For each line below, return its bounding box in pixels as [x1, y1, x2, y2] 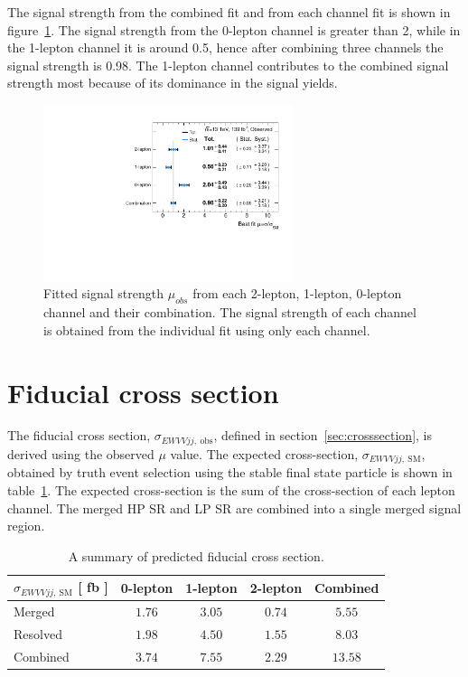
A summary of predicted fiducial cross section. [68, 546, 324, 565]
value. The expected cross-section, [170, 444, 359, 463]
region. [7, 516, 45, 535]
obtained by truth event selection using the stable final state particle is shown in [7, 463, 453, 482]
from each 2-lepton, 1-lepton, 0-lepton [192, 284, 402, 303]
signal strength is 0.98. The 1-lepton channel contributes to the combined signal [7, 55, 449, 74]
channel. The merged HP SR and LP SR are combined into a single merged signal [7, 498, 462, 517]
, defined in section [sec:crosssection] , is [213, 426, 433, 445]
